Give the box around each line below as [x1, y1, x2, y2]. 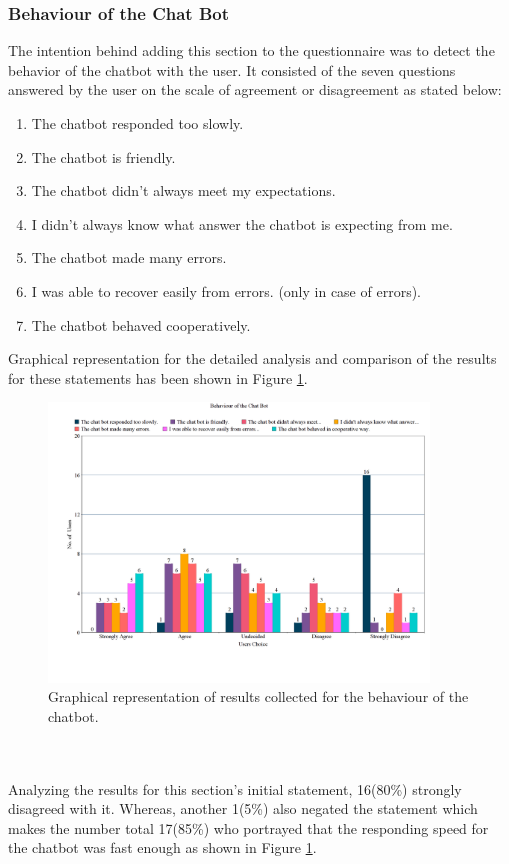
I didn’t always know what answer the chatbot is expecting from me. [31, 213, 453, 234]
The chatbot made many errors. [31, 247, 227, 268]
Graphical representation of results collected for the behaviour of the [48, 686, 469, 707]
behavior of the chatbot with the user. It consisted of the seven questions [8, 59, 456, 80]
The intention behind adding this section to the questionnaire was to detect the [8, 40, 495, 61]
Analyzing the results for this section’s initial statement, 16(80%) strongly [8, 778, 462, 799]
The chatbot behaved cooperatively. [31, 314, 251, 335]
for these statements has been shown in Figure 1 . [8, 367, 308, 388]
